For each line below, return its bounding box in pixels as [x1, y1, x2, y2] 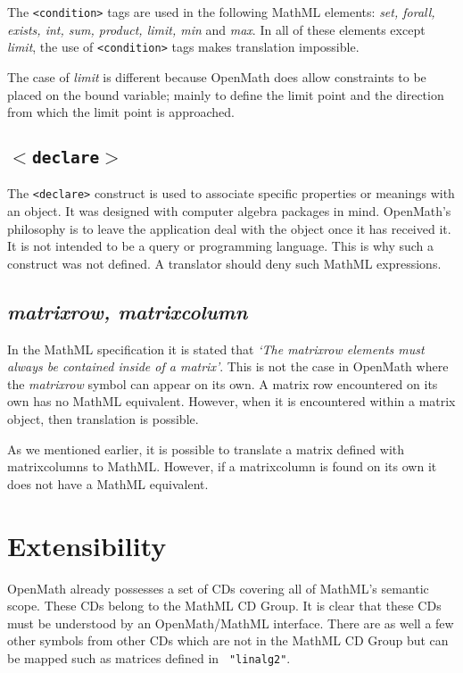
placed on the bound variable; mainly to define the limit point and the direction [7, 85, 444, 104]
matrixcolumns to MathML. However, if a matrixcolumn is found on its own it [7, 457, 437, 476]
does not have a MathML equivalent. [7, 474, 209, 493]
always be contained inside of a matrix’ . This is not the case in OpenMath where [7, 357, 449, 376]
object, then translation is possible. [7, 410, 199, 428]
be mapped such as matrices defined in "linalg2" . [7, 648, 291, 667]
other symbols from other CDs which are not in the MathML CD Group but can [7, 631, 449, 650]
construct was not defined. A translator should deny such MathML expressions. [7, 253, 442, 272]
